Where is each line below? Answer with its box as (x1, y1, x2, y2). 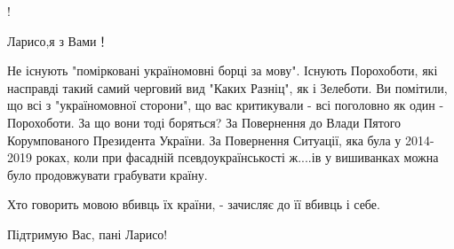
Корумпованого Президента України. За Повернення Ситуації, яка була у (7, 130, 402, 149)
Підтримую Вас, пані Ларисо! (7, 224, 168, 243)
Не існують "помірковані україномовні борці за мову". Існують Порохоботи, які (7, 61, 438, 80)
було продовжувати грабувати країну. (7, 165, 208, 183)
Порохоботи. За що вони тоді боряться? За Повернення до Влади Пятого (7, 113, 402, 131)
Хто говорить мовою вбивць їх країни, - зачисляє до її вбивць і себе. (7, 195, 380, 214)
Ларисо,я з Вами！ (7, 31, 109, 50)
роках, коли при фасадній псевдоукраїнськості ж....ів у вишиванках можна (36, 148, 439, 167)
